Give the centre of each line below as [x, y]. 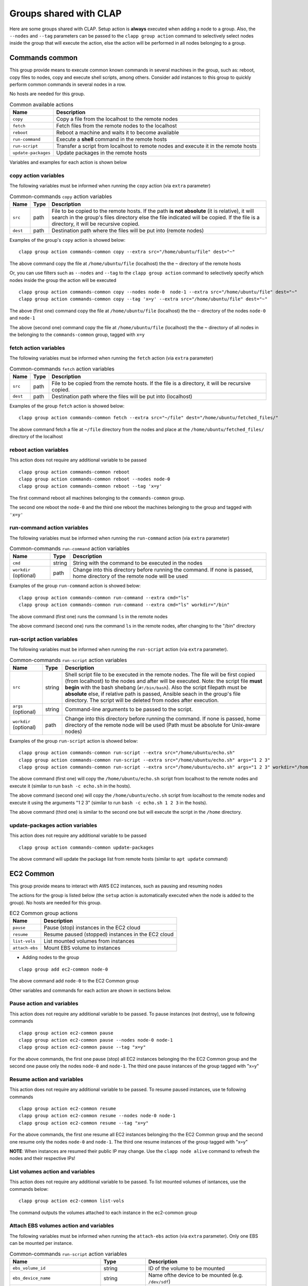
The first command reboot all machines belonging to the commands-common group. [97, 498]
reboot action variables [39, 450]
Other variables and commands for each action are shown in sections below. [90, 990]
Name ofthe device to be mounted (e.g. [196, 1275]
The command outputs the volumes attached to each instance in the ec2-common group [103, 1212]
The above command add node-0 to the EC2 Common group [74, 981]
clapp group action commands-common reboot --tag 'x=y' [90, 486]
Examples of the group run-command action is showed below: [75, 586]
